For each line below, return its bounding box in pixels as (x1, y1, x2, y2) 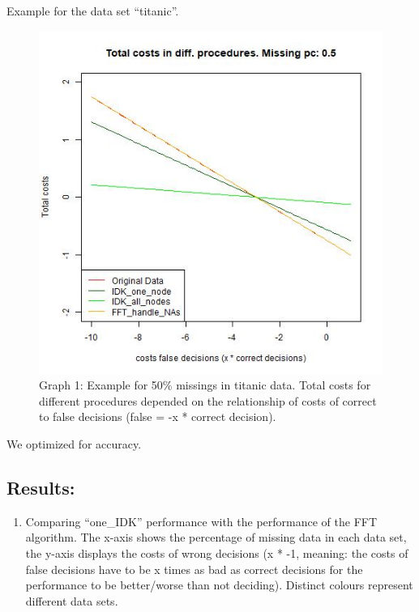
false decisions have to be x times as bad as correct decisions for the (25, 560, 363, 577)
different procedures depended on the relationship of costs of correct (39, 392, 377, 409)
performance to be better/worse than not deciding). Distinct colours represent (25, 576, 413, 593)
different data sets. (25, 592, 118, 609)
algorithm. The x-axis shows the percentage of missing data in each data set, (25, 529, 407, 546)
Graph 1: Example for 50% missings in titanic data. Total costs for (39, 376, 371, 393)
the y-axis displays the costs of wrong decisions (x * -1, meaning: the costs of (25, 544, 408, 561)
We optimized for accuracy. (6, 435, 142, 452)
